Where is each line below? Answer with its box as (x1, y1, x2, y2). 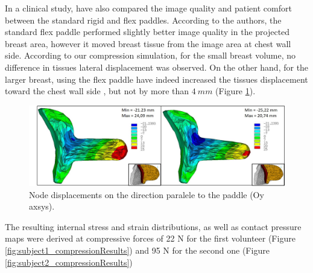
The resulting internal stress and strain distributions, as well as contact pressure (5, 220, 302, 233)
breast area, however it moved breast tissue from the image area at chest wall (5, 37, 291, 50)
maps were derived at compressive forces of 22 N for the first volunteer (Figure (5, 232, 296, 245)
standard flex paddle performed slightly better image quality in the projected (5, 25, 290, 38)
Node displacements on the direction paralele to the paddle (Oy (29, 188, 264, 201)
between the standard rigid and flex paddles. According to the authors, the (5, 13, 282, 26)
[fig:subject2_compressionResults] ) (5, 255, 133, 268)
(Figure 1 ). (215, 85, 256, 97)
